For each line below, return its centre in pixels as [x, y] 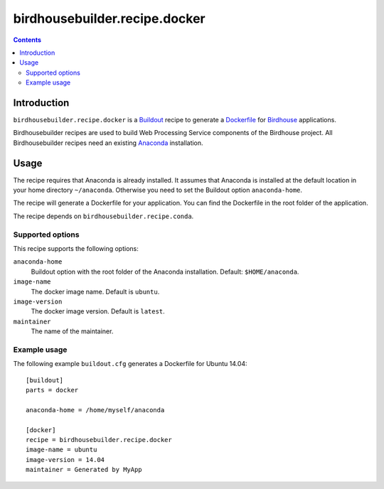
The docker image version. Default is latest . [98, 311]
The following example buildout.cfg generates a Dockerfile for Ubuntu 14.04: [130, 364]
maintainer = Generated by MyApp [84, 470]
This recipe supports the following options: [76, 249]
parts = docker [52, 390]
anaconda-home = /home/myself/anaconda [95, 410]
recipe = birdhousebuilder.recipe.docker [99, 440]
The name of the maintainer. [72, 331]
